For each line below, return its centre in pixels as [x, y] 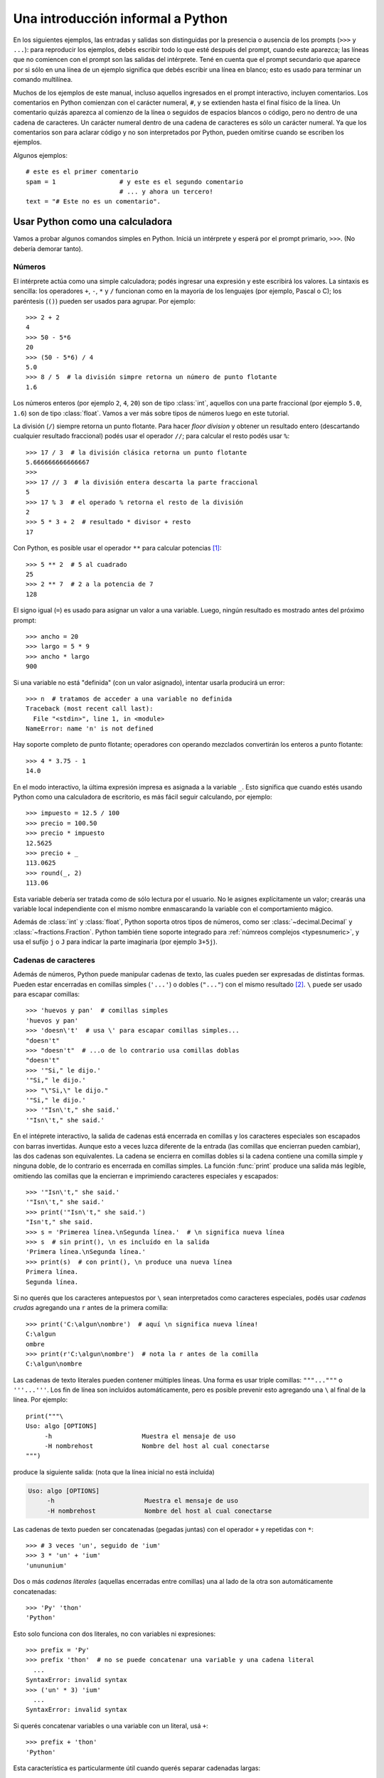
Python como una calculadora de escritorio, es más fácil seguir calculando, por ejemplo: [143, 797]
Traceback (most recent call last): [90, 709]
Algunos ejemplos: [40, 155]
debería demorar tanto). [48, 248]
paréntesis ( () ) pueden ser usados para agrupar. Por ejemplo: [104, 301]
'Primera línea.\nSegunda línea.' [86, 1252]
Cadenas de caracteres [54, 960]
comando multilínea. [43, 80]
